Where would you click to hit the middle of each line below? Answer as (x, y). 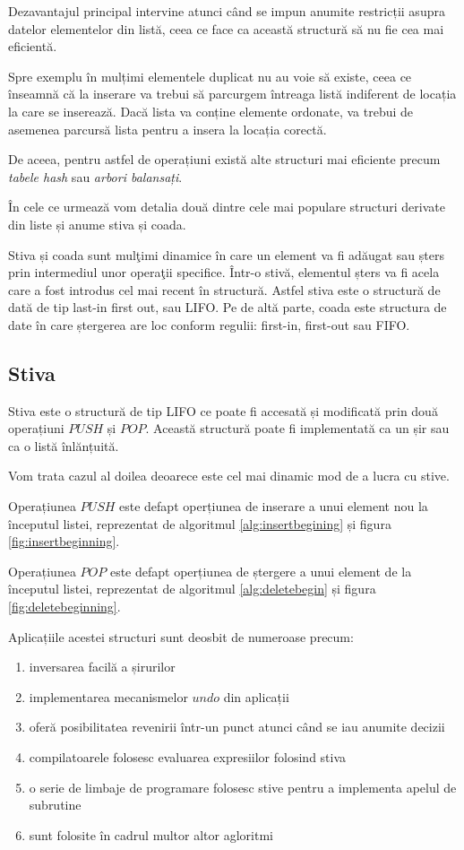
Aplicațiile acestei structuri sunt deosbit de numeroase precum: (181, 636)
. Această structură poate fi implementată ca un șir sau (297, 428)
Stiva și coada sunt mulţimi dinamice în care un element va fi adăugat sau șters (226, 254)
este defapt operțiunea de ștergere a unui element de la (261, 571)
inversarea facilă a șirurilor (102, 667)
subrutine (55, 805)
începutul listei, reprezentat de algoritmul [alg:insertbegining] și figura (200, 523)
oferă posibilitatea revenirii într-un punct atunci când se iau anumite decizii (237, 727)
